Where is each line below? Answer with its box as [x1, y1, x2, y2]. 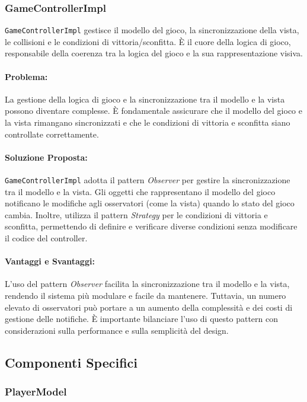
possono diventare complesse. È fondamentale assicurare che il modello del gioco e [5, 104, 302, 117]
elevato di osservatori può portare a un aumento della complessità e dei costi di [5, 301, 293, 313]
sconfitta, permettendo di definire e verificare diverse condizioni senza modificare [5, 220, 298, 232]
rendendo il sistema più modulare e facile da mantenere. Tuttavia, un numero [5, 289, 286, 302]
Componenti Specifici [5, 353, 138, 371]
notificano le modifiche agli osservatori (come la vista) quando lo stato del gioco [5, 197, 295, 209]
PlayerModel [5, 384, 67, 399]
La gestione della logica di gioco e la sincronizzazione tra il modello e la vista [5, 92, 285, 105]
